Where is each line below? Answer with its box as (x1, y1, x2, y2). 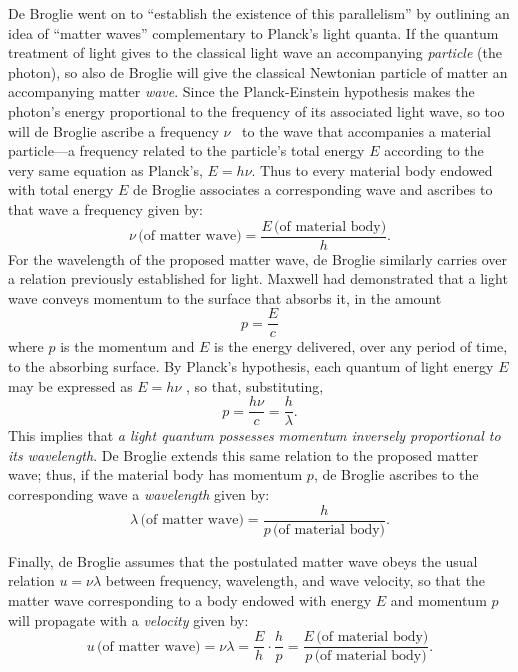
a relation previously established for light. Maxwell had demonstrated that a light (8, 268, 508, 289)
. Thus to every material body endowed (251, 159, 493, 180)
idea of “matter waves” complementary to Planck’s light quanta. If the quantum (8, 22, 499, 43)
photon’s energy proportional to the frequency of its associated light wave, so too (8, 100, 505, 121)
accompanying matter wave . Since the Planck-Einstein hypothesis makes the (8, 81, 475, 102)
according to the (384, 140, 484, 161)
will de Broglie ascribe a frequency (8, 120, 219, 141)
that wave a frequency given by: (8, 198, 203, 219)
